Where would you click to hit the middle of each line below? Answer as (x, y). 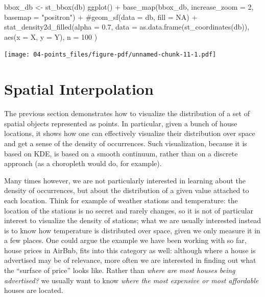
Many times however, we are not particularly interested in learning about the (125, 180)
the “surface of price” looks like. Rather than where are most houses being (120, 270)
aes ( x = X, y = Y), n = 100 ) (51, 36)
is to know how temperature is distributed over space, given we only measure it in (132, 230)
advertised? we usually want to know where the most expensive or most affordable (131, 280)
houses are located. (34, 290)
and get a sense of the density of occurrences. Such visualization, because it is (126, 143)
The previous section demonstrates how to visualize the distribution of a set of (127, 113)
